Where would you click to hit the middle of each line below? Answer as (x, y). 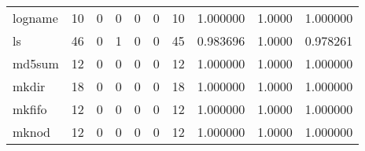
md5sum (36, 63)
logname (35, 18)
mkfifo (30, 109)
